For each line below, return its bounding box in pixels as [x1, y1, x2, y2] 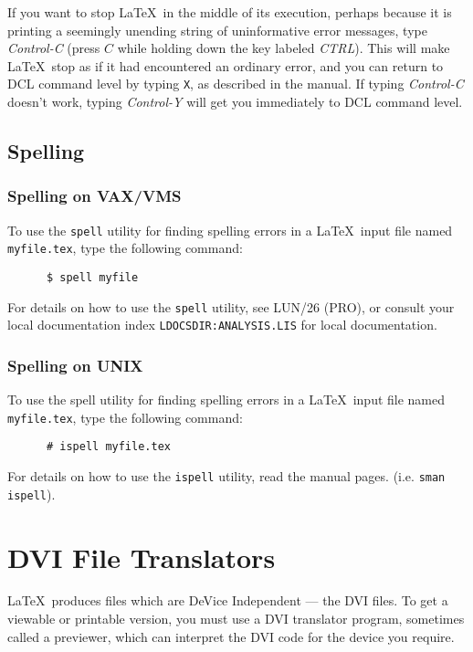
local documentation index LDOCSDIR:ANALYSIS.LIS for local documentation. [7, 315, 437, 334]
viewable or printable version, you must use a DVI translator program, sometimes [7, 609, 465, 628]
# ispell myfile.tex [46, 440, 171, 454]
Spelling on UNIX [7, 353, 143, 376]
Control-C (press [7, 38, 100, 58]
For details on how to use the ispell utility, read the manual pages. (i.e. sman [7, 467, 446, 486]
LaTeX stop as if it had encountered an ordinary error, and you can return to [7, 56, 444, 75]
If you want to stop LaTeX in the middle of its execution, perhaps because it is [7, 3, 452, 21]
